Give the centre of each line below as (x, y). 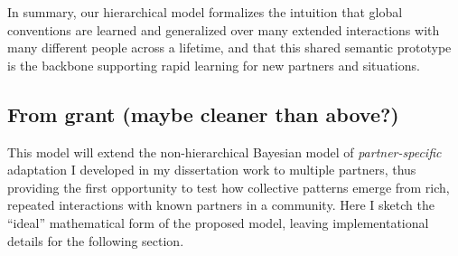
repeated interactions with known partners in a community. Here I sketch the (221, 205)
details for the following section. (96, 240)
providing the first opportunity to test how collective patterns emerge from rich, (229, 187)
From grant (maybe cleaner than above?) (203, 114)
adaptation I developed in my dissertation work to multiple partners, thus (212, 170)
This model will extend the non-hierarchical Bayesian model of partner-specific (224, 152)
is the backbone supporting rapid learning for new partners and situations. (214, 65)
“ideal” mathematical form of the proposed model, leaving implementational (218, 222)
